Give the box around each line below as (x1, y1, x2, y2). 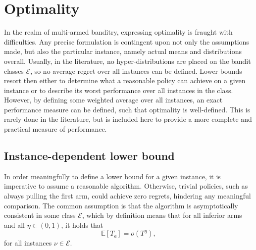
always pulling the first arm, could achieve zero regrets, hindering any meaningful (4, 191, 251, 201)
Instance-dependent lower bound (4, 148, 175, 163)
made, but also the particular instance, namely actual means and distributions (4, 46, 242, 56)
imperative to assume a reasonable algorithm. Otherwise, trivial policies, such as (4, 181, 248, 191)
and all (4, 219, 25, 230)
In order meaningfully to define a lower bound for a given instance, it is (4, 171, 221, 181)
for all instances (4, 238, 52, 248)
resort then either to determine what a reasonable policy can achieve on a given (4, 75, 246, 86)
